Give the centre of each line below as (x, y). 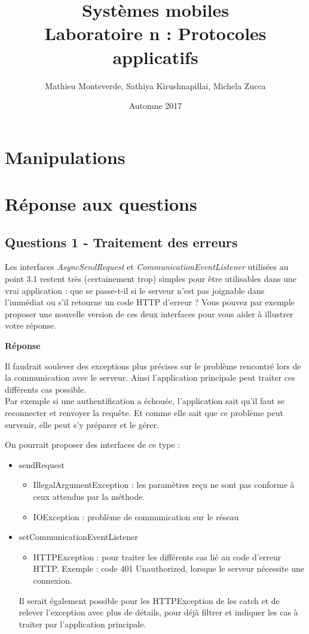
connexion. (53, 580)
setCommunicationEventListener (78, 537)
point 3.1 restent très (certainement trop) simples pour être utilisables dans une (151, 279)
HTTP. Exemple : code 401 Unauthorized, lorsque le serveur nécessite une (169, 568)
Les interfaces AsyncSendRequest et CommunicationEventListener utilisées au (147, 267)
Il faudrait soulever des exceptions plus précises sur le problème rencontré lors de (153, 365)
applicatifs (155, 57)
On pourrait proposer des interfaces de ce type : (93, 445)
